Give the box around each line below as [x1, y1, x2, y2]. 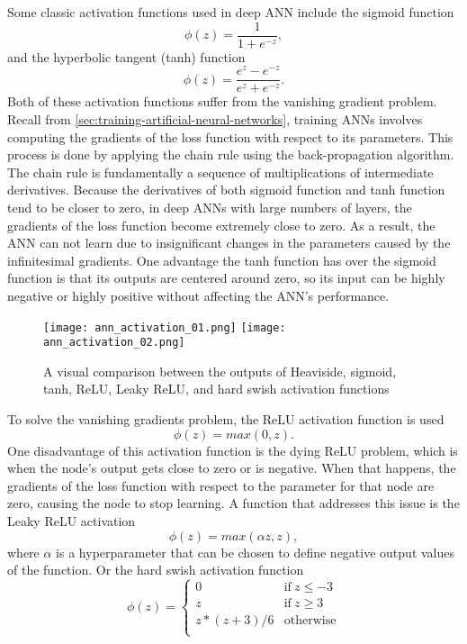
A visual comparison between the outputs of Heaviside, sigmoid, [43, 361, 397, 380]
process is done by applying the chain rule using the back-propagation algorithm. [7, 145, 454, 164]
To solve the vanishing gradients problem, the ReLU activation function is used [7, 410, 445, 429]
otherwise [283, 614, 337, 628]
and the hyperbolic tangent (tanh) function [7, 47, 246, 66]
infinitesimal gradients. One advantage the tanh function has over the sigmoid [7, 250, 436, 269]
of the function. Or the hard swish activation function [7, 560, 304, 579]
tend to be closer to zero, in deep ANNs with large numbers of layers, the [7, 197, 412, 216]
